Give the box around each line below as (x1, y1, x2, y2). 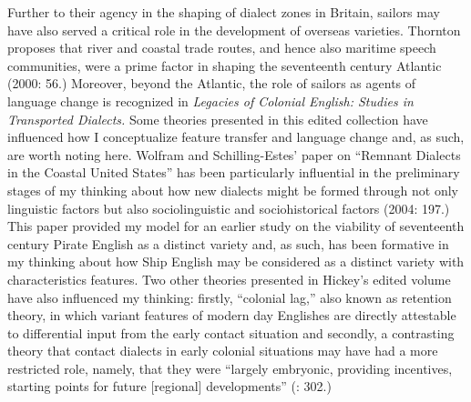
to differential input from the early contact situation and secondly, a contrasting (7, 323, 455, 342)
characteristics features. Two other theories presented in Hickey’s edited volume (7, 269, 451, 288)
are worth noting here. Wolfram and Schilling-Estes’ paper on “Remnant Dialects (7, 145, 461, 164)
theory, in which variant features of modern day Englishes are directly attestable (7, 306, 456, 325)
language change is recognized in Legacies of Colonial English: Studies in (7, 91, 414, 110)
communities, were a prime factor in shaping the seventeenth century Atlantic (7, 55, 442, 75)
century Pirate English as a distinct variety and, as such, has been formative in (7, 234, 449, 253)
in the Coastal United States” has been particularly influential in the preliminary (7, 163, 460, 182)
